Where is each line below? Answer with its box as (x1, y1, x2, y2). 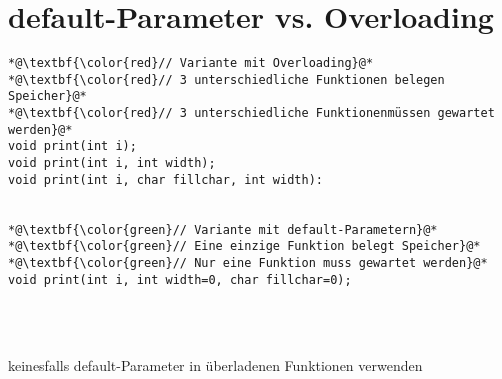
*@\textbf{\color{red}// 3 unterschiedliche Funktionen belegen (8, 72, 445, 87)
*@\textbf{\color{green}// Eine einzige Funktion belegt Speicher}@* (8, 239, 481, 254)
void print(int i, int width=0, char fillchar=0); (8, 272, 352, 287)
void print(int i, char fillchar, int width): (8, 172, 323, 187)
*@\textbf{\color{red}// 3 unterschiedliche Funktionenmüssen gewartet (8, 106, 495, 121)
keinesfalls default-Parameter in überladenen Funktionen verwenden (8, 354, 423, 375)
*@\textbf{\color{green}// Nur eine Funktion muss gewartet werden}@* (8, 256, 488, 270)
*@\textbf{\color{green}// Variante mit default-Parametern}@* (8, 222, 438, 237)
